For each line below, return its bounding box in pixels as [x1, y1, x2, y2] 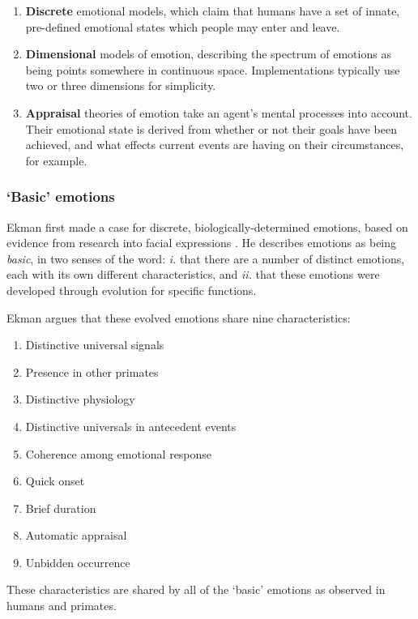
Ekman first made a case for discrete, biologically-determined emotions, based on [6, 218, 408, 235]
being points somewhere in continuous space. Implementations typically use [25, 61, 400, 78]
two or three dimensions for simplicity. [25, 77, 216, 94]
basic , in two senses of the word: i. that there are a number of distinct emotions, [6, 250, 405, 267]
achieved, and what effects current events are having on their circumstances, [25, 136, 404, 153]
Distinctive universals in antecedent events [25, 417, 237, 434]
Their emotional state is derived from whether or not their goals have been [25, 120, 397, 137]
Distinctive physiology [25, 391, 135, 408]
